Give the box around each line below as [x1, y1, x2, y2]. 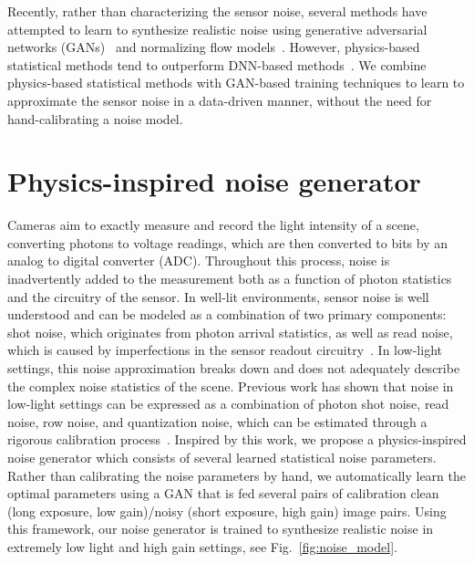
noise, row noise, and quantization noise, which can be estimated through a [7, 412, 428, 431]
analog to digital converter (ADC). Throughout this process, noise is [7, 251, 390, 270]
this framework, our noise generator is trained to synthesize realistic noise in [7, 519, 434, 538]
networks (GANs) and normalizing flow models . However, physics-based [7, 37, 420, 57]
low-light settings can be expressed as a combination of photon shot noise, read [7, 394, 449, 413]
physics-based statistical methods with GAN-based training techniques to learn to [7, 73, 465, 92]
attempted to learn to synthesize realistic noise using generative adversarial [7, 19, 428, 38]
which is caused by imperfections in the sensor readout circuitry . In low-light [7, 340, 442, 360]
